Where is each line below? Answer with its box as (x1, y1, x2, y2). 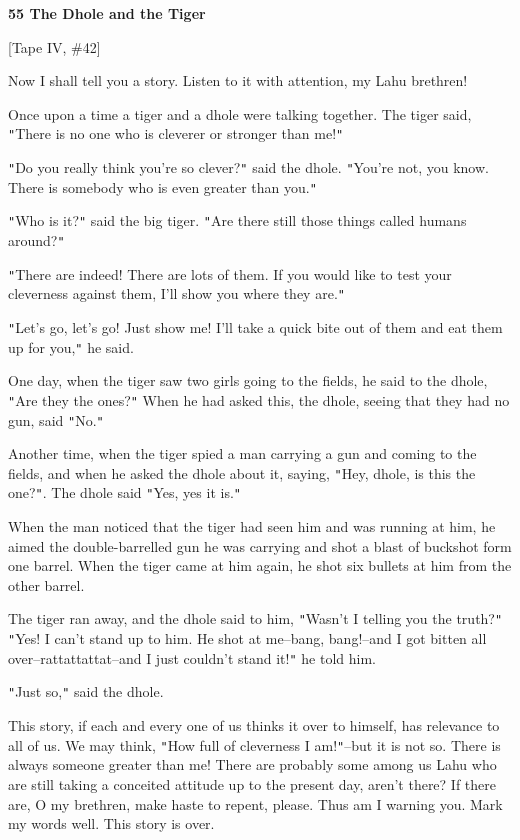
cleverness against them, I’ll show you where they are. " (8, 283, 345, 304)
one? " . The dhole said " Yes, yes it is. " (8, 482, 241, 503)
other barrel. (8, 574, 85, 595)
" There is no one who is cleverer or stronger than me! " (8, 123, 344, 144)
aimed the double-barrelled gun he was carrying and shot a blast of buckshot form (8, 535, 512, 556)
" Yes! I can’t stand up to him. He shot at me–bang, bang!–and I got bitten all (8, 628, 487, 649)
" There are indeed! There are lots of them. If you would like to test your (8, 263, 452, 284)
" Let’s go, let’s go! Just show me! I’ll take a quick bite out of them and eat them (8, 316, 503, 337)
